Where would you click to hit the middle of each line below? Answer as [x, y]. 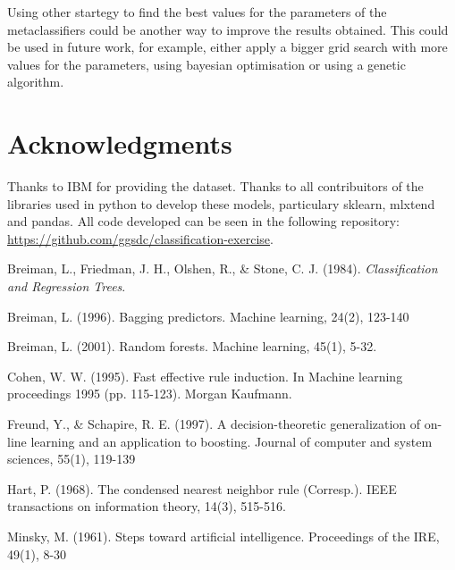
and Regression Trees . [67, 286]
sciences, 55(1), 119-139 [72, 459]
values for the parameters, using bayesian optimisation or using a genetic [206, 64]
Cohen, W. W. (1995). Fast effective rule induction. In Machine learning [205, 376]
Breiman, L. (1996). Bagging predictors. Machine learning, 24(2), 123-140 [208, 316]
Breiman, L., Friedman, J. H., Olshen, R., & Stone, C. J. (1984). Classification [223, 268]
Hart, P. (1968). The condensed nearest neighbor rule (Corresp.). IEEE [202, 488]
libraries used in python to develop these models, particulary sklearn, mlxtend [221, 203]
